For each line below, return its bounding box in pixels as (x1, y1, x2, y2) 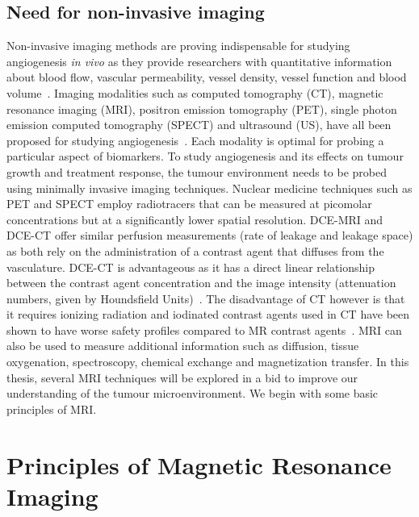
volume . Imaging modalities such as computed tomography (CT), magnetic (6, 84, 383, 101)
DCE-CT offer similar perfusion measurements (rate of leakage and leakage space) (6, 227, 413, 244)
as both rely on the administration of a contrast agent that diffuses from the (6, 242, 384, 259)
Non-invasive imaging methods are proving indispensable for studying (6, 37, 350, 54)
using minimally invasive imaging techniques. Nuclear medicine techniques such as (6, 179, 413, 196)
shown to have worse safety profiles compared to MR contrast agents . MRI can (6, 321, 402, 338)
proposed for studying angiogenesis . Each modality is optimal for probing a (6, 131, 384, 148)
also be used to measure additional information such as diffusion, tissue (6, 337, 359, 354)
